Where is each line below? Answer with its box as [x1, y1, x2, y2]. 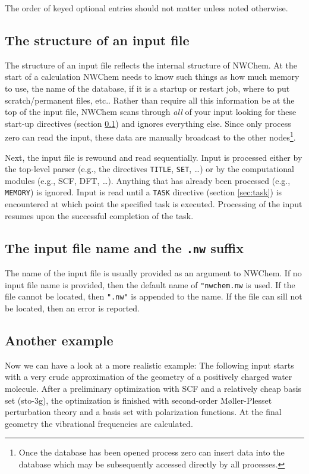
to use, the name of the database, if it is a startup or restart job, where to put [5, 82, 290, 94]
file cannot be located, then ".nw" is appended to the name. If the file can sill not [5, 290, 302, 303]
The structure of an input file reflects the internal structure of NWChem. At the [5, 58, 298, 71]
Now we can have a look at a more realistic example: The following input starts [5, 358, 294, 371]
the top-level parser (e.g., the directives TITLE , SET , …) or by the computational [5, 163, 294, 175]
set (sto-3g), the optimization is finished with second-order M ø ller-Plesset [5, 394, 272, 406]
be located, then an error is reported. [5, 301, 140, 314]
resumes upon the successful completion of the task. [5, 209, 194, 222]
